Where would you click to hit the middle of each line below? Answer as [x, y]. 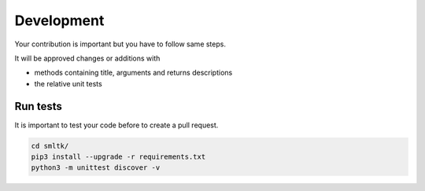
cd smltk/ [50, 146]
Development [59, 20]
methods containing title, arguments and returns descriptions [133, 73]
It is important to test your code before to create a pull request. [116, 125]
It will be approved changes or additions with [87, 58]
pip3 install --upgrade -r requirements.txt [118, 157]
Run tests [38, 106]
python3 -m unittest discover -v [96, 168]
